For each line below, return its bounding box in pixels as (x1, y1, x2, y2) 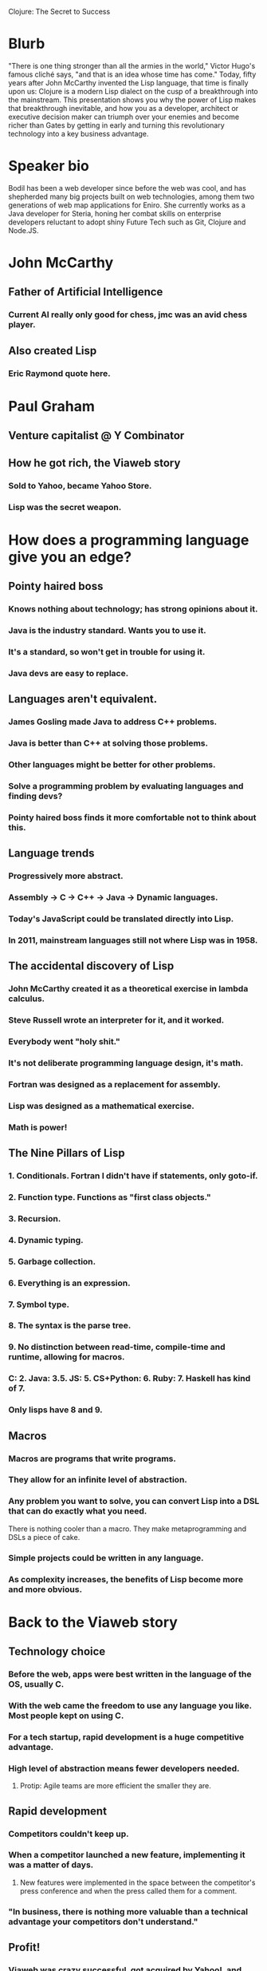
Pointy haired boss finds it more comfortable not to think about (8, 812, 257, 823)
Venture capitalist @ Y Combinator (8, 429, 185, 442)
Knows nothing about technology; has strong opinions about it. (8, 604, 258, 614)
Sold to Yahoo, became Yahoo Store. (8, 480, 152, 491)
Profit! (8, 1941, 41, 1954)
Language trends (8, 846, 95, 861)
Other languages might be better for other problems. (8, 758, 216, 770)
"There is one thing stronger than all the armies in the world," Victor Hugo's (8, 61, 256, 70)
